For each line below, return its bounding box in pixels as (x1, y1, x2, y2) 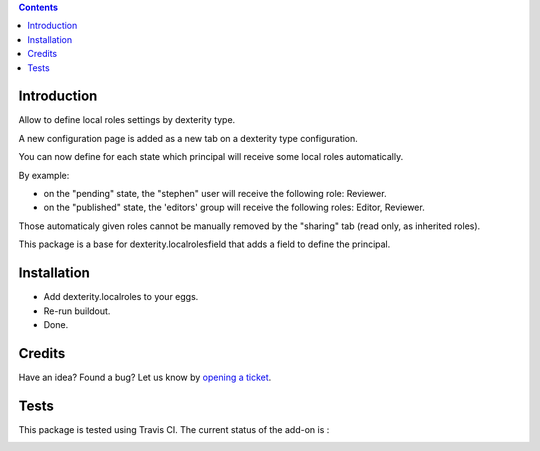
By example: (18, 169, 70, 181)
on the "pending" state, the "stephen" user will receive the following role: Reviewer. (43, 188, 387, 200)
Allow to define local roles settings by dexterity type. (18, 114, 236, 126)
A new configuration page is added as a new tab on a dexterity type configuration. (18, 132, 359, 144)
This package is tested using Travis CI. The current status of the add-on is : (18, 423, 330, 435)
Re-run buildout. (43, 305, 111, 317)
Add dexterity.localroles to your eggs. (43, 291, 199, 303)
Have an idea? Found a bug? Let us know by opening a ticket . (18, 371, 272, 383)
